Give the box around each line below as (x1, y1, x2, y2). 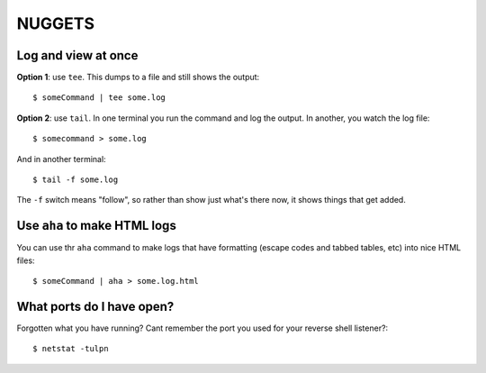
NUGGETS (16, 14, 94, 33)
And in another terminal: (16, 153, 107, 164)
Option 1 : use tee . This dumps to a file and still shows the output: (16, 72, 260, 83)
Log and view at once (16, 48, 139, 63)
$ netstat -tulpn (32, 343, 109, 354)
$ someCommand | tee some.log (32, 93, 166, 103)
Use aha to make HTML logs (16, 218, 177, 233)
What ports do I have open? (16, 298, 175, 314)
